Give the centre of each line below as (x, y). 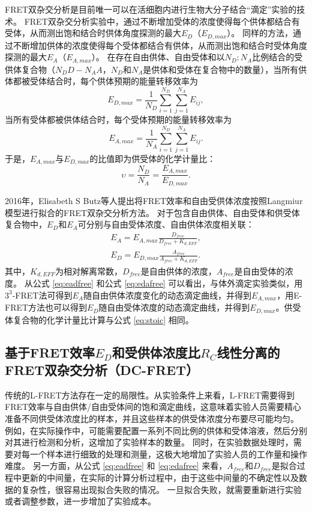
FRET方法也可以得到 (46, 307)
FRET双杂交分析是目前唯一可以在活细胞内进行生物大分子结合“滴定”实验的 (151, 9)
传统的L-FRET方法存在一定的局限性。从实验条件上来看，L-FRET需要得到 (150, 395)
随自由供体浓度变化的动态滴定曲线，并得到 (167, 295)
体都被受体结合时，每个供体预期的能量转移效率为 (101, 81)
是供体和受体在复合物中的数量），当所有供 (225, 69)
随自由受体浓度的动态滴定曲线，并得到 (174, 307)
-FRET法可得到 (42, 295)
